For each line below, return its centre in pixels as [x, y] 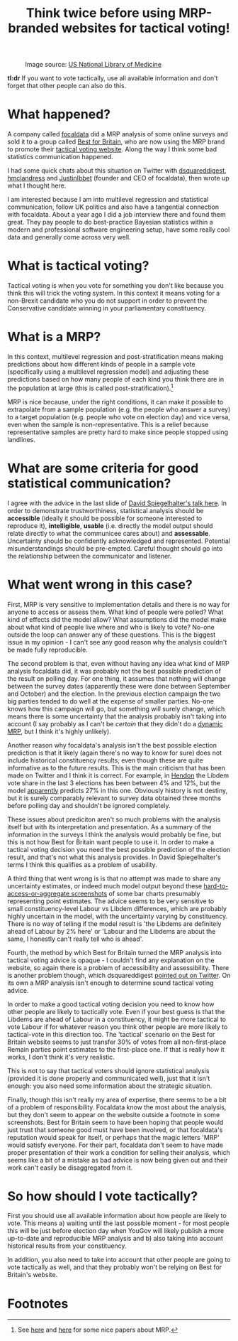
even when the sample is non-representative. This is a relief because [108, 424]
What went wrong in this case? [100, 585]
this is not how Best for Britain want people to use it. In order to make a [111, 842]
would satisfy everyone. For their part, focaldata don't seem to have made [115, 1145]
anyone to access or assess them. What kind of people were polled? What [115, 612]
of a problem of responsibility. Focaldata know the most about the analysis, [117, 1107]
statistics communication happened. [60, 157]
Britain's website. [33, 1275]
